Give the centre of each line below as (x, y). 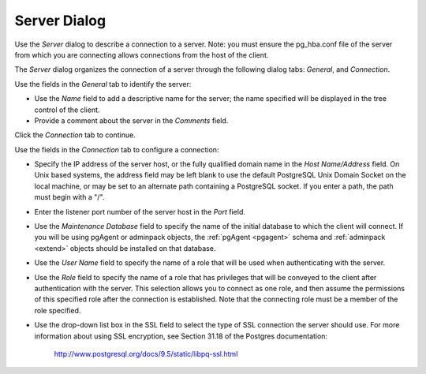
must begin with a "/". (69, 197)
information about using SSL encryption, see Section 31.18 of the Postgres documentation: (181, 336)
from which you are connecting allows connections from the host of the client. (142, 54)
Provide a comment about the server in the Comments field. (131, 120)
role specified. (58, 310)
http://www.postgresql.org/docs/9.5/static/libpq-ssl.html (146, 353)
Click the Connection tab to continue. (75, 135)
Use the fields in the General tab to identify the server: (103, 84)
